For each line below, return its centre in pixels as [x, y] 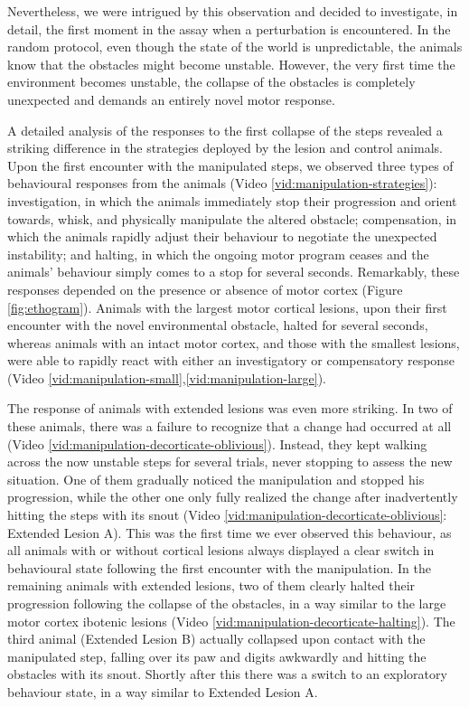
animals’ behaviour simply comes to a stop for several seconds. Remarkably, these [234, 272]
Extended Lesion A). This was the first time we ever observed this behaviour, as [230, 532]
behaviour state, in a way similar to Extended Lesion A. [163, 691]
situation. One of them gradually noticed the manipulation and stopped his [216, 479]
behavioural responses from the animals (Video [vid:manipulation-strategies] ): [222, 183]
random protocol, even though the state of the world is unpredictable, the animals [235, 47]
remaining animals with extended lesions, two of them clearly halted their [211, 585]
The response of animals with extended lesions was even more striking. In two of [230, 408]
